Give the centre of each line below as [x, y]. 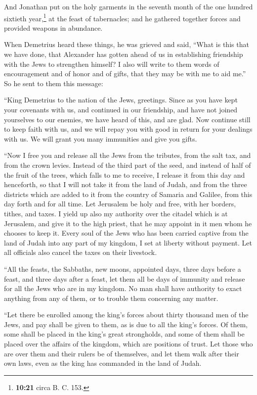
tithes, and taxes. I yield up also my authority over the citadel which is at [116, 213]
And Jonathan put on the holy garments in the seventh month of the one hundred [128, 6]
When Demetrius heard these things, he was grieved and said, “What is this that [127, 44]
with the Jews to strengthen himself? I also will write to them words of [112, 64]
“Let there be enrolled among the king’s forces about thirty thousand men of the [126, 315]
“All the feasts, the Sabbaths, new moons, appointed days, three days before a [123, 269]
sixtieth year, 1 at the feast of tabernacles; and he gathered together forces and [122, 17]
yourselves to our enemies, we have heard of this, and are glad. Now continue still [127, 119]
